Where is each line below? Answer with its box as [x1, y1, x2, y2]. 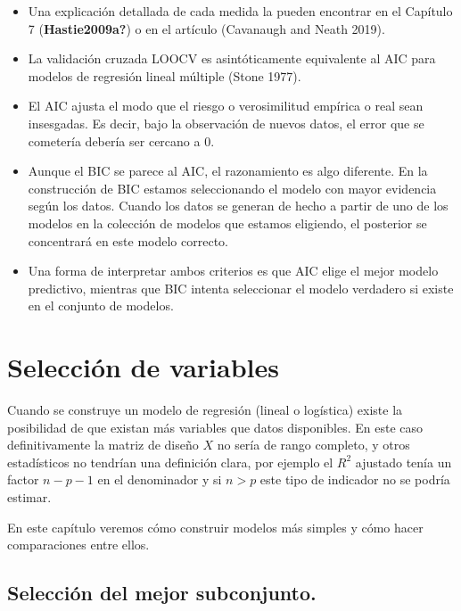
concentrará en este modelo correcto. [28, 231, 228, 250]
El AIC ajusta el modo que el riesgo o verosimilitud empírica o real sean [28, 96, 424, 115]
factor [7, 470, 39, 489]
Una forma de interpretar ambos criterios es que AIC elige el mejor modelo [28, 261, 439, 280]
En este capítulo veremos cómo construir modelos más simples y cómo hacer [7, 517, 424, 536]
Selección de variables [7, 349, 279, 385]
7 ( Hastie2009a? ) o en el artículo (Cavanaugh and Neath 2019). [28, 19, 385, 37]
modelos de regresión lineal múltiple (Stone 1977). [28, 66, 301, 85]
